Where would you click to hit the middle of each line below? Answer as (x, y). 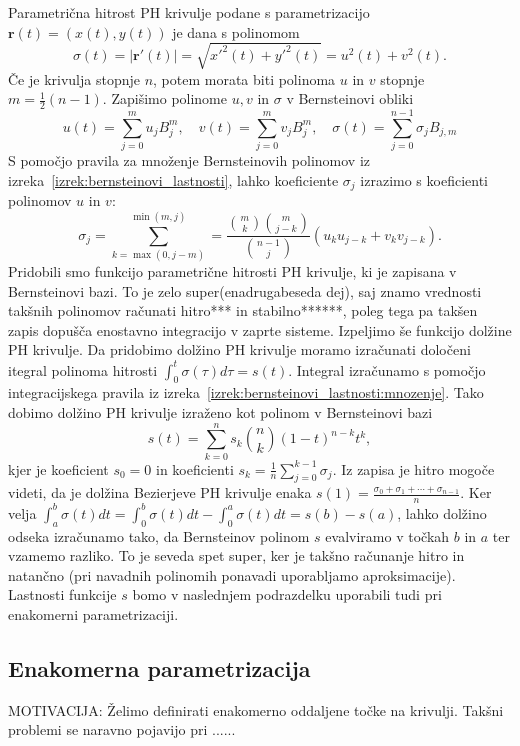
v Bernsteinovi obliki (350, 98)
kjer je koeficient (58, 468)
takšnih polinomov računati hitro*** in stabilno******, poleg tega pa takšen (243, 310)
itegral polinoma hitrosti (83, 369)
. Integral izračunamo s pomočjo (387, 369)
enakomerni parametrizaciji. (93, 613)
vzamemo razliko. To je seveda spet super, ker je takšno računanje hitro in (236, 555)
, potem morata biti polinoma (244, 78)
